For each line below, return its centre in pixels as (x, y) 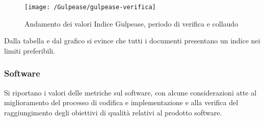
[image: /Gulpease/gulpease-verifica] (90, 7)
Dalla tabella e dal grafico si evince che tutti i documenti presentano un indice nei (132, 41)
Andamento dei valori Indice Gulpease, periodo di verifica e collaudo (131, 23)
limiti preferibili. (30, 50)
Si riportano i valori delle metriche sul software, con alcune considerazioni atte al (130, 92)
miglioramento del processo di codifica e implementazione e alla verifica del (121, 102)
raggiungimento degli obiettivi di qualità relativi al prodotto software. (113, 112)
